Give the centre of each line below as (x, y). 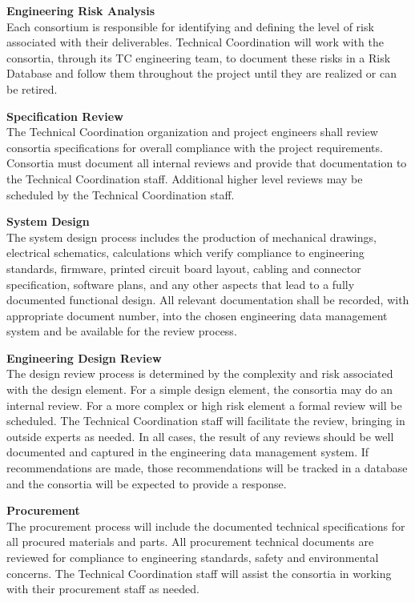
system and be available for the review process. (122, 331)
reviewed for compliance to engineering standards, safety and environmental (193, 557)
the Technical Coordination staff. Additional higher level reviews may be (185, 178)
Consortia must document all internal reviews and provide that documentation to (207, 163)
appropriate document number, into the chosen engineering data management (197, 315)
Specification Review (65, 116)
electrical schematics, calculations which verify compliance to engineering (185, 253)
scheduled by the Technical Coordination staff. (121, 194)
